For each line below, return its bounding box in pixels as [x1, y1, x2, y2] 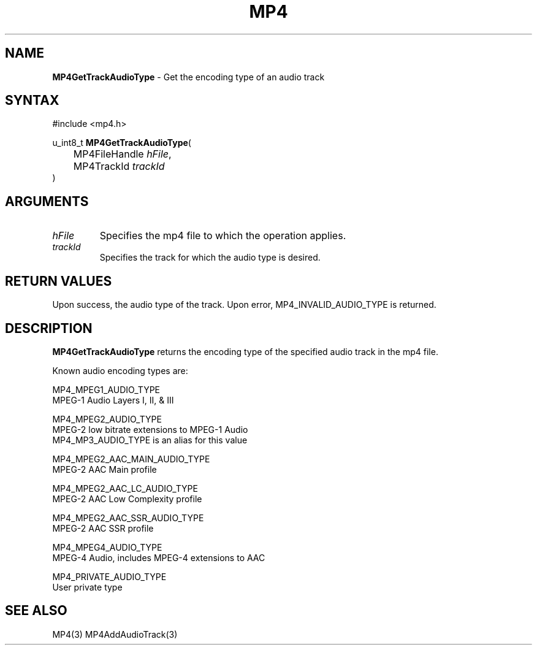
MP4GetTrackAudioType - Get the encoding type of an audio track [52, 71, 325, 82]
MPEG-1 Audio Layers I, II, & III [52, 394, 174, 405]
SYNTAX [5, 93, 59, 109]
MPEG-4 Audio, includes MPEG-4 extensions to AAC [52, 552, 265, 563]
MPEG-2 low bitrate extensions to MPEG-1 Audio [52, 424, 248, 435]
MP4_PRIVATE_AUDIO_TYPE [52, 571, 167, 582]
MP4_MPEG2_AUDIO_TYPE [52, 413, 162, 424]
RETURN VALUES [5, 273, 112, 289]
